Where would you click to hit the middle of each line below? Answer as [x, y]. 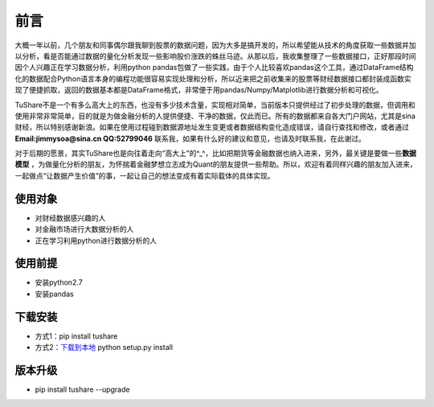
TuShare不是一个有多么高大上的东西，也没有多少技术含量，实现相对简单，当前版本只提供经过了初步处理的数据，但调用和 [215, 105]
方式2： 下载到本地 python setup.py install [104, 347]
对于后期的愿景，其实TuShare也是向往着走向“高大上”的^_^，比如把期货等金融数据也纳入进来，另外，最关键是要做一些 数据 [216, 154]
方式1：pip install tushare [76, 336]
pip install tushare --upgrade [82, 389]
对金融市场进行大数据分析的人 [84, 229]
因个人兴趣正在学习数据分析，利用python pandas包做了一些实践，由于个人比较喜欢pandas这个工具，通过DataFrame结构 [214, 68]
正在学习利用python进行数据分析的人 [96, 240]
